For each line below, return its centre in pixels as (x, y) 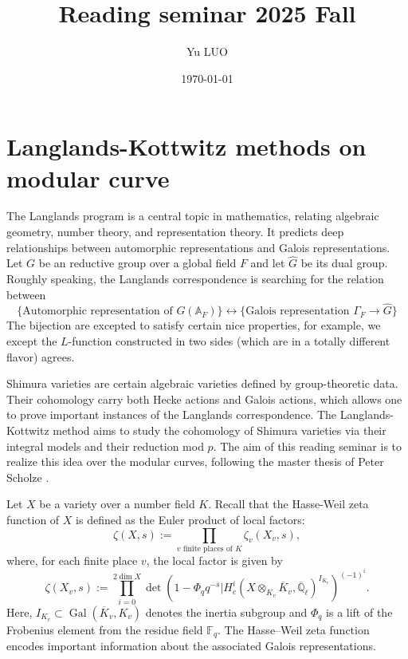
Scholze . (28, 477)
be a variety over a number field (117, 504)
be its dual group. (344, 263)
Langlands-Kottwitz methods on (186, 146)
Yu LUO (207, 51)
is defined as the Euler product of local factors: (190, 519)
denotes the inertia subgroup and (226, 612)
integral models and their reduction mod (105, 446)
